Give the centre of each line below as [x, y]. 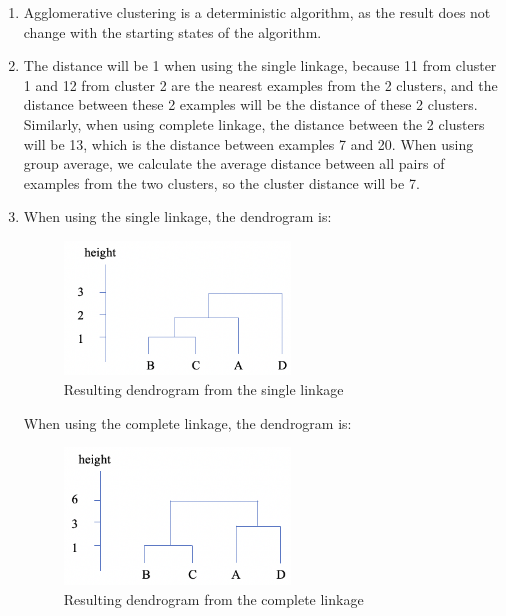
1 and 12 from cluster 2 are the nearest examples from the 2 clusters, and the [260, 84]
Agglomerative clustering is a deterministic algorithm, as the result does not [257, 12]
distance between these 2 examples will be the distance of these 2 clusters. [250, 104]
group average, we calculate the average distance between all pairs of [234, 163]
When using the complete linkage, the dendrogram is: [187, 422]
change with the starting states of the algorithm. [172, 31]
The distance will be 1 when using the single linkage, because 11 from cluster [260, 65]
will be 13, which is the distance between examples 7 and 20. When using [248, 143]
